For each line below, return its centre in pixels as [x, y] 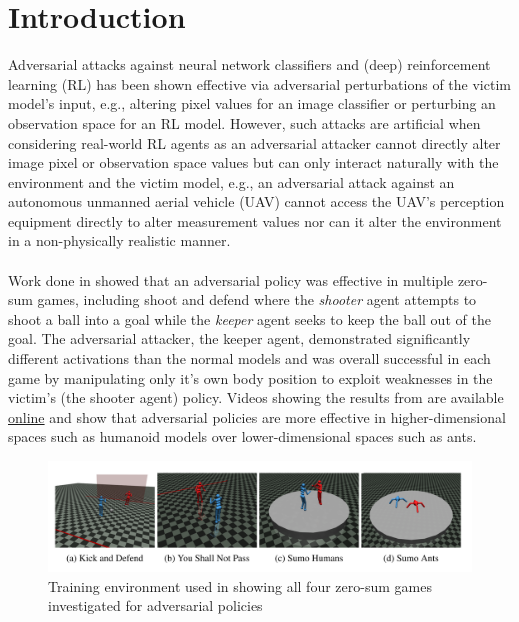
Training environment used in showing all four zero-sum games [240, 585]
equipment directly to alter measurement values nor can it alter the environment [255, 220]
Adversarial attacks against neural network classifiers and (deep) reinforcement [249, 64]
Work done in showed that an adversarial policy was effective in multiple [231, 279]
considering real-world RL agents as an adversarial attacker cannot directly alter [254, 142]
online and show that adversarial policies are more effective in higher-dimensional [257, 416]
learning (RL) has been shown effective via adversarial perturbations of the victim [259, 83]
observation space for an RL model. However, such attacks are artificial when [244, 122]
